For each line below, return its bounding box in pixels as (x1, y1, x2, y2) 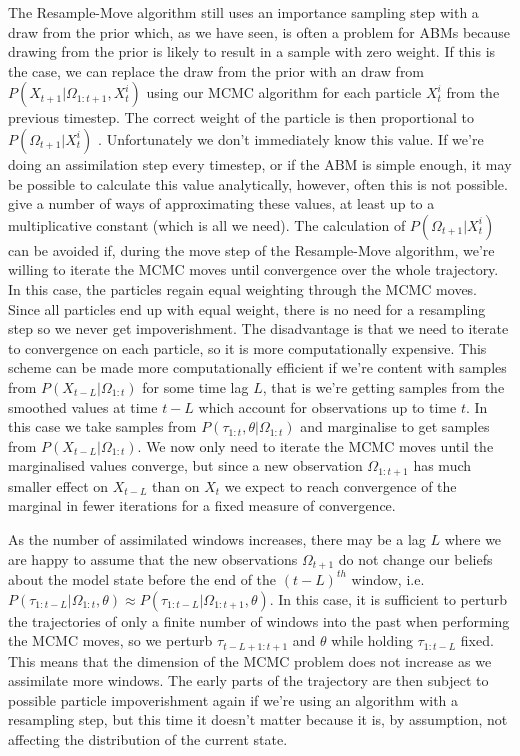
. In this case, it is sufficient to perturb (269, 588, 507, 609)
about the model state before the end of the (8, 568, 277, 589)
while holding (331, 630, 413, 651)
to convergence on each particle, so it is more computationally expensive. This (8, 337, 487, 358)
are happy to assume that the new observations (8, 548, 298, 569)
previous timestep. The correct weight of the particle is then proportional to (8, 107, 474, 128)
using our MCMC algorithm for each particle (146, 82, 422, 103)
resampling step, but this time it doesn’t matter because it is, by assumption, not (8, 709, 508, 730)
